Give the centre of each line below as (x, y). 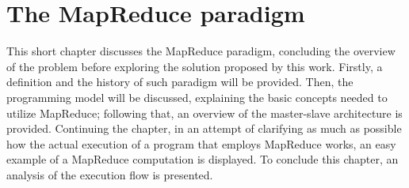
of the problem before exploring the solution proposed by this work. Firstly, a (195, 66)
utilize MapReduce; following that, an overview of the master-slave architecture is (204, 113)
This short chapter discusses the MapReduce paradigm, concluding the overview (201, 51)
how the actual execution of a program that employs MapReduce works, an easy (201, 143)
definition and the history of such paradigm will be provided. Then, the (180, 82)
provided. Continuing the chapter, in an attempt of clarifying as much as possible (204, 128)
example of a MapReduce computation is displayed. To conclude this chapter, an (203, 159)
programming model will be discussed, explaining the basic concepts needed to (197, 97)
